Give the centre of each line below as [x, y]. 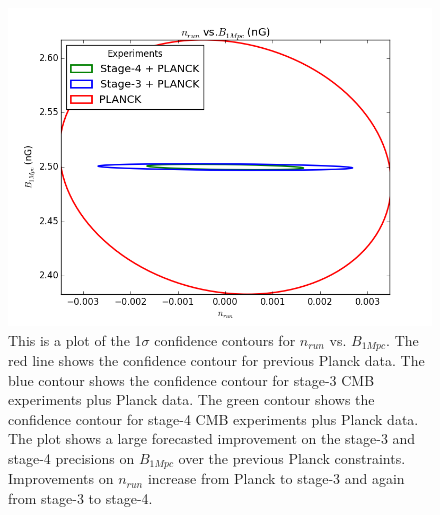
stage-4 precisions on [71, 458]
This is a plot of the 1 [75, 339]
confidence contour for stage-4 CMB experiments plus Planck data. [213, 418]
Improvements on [61, 478]
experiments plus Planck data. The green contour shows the [191, 399]
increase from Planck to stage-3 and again [276, 478]
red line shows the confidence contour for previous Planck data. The [216, 360]
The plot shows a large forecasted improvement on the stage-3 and [212, 438]
